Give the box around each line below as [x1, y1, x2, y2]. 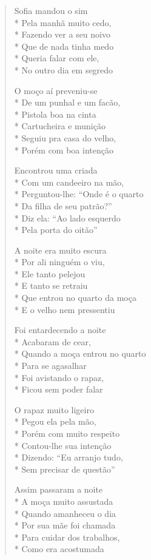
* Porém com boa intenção [14, 143, 113, 156]
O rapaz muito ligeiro [14, 403, 94, 416]
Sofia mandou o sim [14, 4, 88, 16]
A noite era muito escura [14, 243, 107, 256]
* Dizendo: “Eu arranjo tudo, [14, 451, 123, 464]
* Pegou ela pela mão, [14, 415, 96, 428]
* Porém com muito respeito [14, 427, 120, 439]
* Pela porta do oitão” [14, 223, 98, 236]
